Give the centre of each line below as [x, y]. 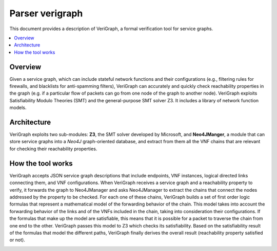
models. [18, 108]
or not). [17, 240]
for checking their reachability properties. [53, 149]
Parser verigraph [46, 13]
